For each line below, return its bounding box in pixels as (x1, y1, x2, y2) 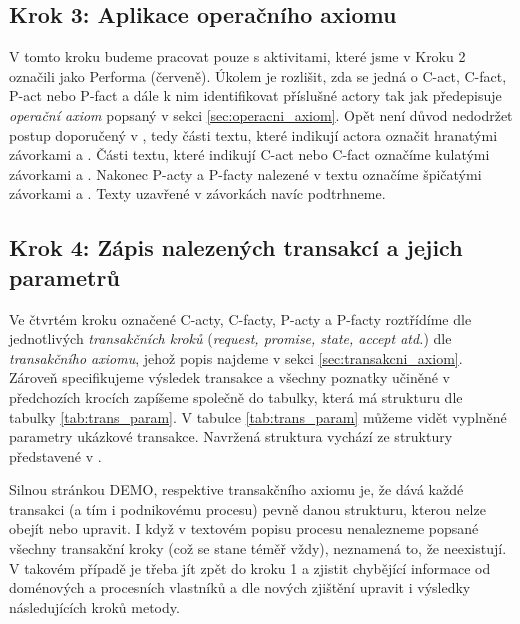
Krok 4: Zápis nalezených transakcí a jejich (9, 232, 463, 263)
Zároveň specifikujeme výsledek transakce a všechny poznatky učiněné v (9, 367, 450, 388)
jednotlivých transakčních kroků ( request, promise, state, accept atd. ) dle (9, 328, 452, 349)
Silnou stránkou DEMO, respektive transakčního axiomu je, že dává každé (9, 479, 464, 500)
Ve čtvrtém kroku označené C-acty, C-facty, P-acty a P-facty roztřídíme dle (9, 308, 472, 329)
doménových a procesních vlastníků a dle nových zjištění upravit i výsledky (9, 577, 471, 598)
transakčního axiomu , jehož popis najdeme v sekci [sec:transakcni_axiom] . (9, 347, 463, 368)
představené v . (9, 445, 102, 466)
